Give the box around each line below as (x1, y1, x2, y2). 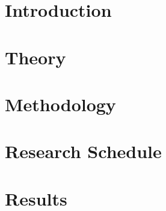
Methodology (5, 91, 116, 116)
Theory (5, 44, 66, 69)
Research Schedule (5, 139, 162, 164)
